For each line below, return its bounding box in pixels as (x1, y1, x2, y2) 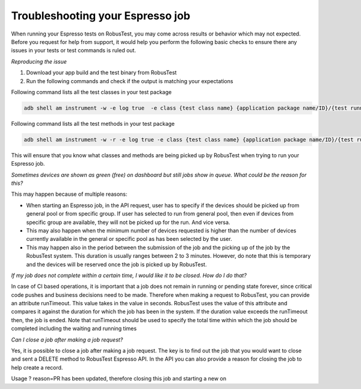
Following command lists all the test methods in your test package (11, 120, 175, 127)
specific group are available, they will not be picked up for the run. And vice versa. (26, 219, 230, 226)
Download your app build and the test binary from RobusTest (26, 69, 177, 76)
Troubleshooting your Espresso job (11, 9, 191, 22)
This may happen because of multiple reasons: (11, 190, 128, 198)
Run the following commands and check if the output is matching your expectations (26, 77, 233, 84)
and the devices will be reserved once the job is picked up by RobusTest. (26, 261, 207, 268)
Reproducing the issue (11, 58, 67, 65)
